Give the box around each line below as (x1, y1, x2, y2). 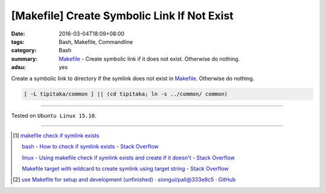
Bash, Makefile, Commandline (59, 38, 133, 45)
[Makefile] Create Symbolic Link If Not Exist (11, 9, 234, 22)
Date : (11, 30, 25, 37)
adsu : (11, 64, 27, 71)
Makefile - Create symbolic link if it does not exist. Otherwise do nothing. (59, 55, 240, 63)
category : (11, 47, 37, 54)
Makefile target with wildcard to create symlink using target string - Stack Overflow (22, 165, 229, 173)
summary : (11, 55, 38, 63)
